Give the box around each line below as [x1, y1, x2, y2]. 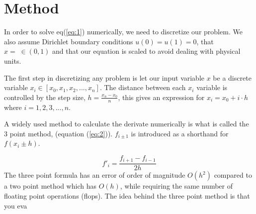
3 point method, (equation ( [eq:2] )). [4, 128, 113, 138]
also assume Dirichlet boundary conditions [4, 36, 133, 46]
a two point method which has [4, 181, 96, 191]
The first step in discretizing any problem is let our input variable [4, 72, 205, 83]
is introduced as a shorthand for [131, 128, 229, 138]
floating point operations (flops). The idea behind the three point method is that [4, 190, 250, 201]
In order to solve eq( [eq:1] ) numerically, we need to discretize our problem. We [4, 26, 243, 37]
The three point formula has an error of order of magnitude [4, 170, 185, 180]
